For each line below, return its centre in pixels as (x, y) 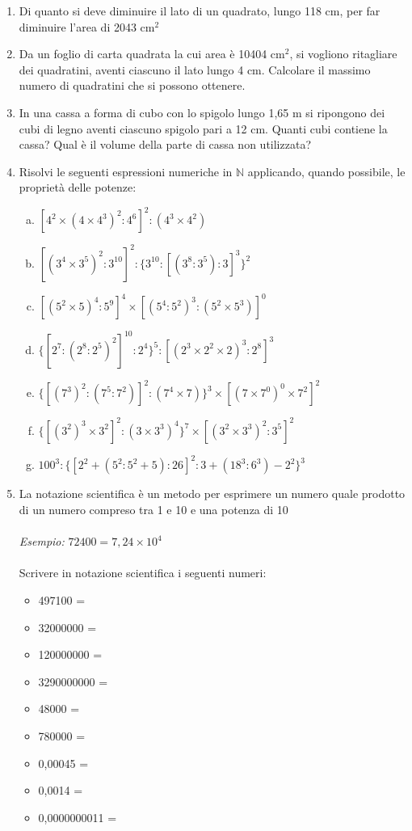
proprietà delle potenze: (78, 187)
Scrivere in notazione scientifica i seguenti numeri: (143, 573)
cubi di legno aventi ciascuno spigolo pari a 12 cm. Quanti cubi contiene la (203, 128)
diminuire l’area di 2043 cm (87, 26)
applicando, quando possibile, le (326, 171)
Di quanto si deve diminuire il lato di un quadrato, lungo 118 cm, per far (200, 11)
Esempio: (42, 541)
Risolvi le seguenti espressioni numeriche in (126, 171)
